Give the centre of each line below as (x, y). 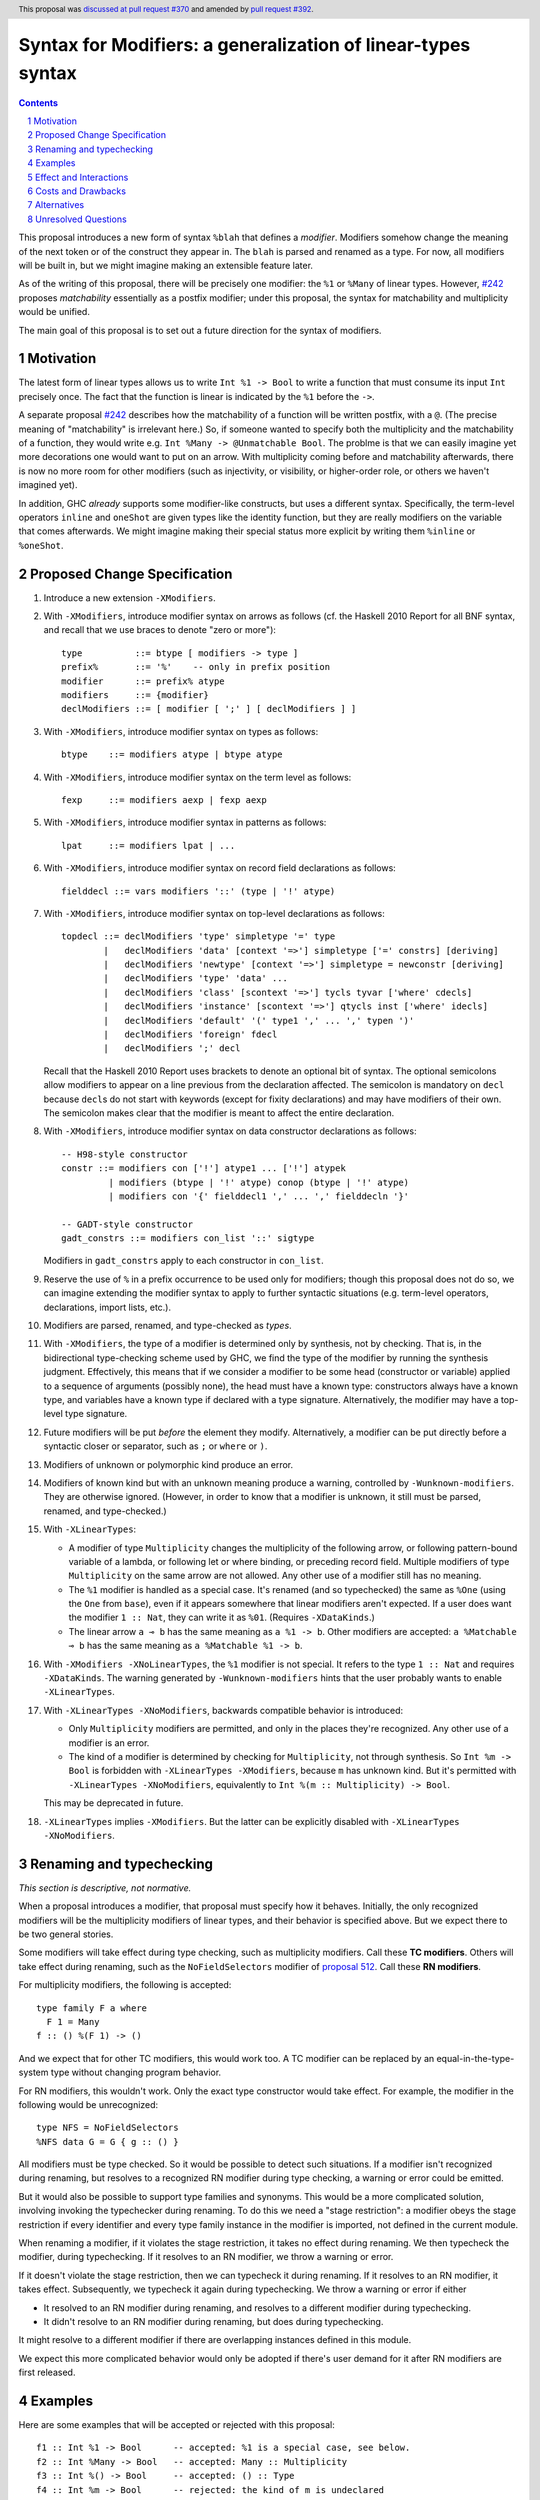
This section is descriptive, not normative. (105, 1887)
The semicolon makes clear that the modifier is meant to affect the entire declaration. (219, 1112)
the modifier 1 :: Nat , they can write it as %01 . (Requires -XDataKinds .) (221, 1617)
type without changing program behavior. (136, 2072)
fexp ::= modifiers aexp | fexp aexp (164, 799)
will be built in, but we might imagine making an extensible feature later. (166, 265)
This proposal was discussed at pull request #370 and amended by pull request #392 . (166, 9)
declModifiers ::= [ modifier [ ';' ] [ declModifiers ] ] (209, 709)
